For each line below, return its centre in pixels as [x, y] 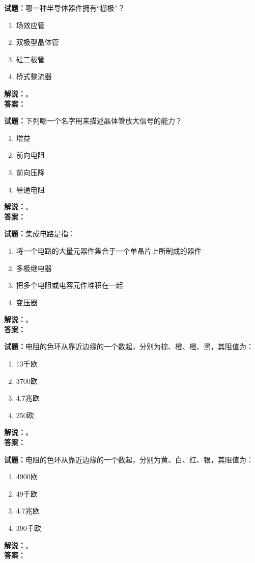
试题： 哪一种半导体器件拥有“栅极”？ [65, 8]
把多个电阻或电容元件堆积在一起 [69, 285]
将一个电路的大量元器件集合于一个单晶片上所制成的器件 [109, 250]
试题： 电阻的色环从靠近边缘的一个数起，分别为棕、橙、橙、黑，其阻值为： [129, 346]
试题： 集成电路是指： [40, 234]
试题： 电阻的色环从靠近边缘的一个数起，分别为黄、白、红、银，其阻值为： [129, 459]
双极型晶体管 [37, 42]
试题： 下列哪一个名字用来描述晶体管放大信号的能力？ [93, 121]
